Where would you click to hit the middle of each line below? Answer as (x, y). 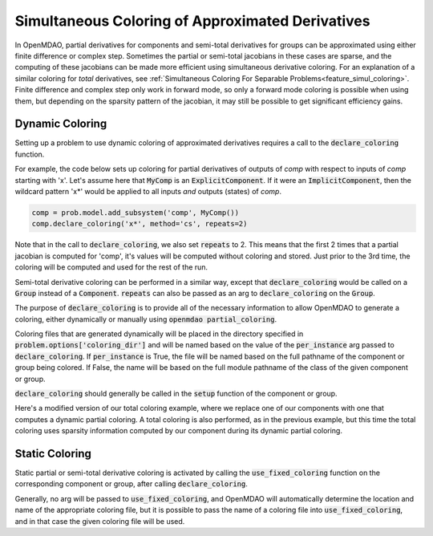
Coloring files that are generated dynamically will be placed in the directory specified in (159, 334)
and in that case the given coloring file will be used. (100, 521)
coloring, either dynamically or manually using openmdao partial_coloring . (146, 319)
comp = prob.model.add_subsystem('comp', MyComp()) (136, 212)
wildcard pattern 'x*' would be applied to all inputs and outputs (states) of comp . (148, 191)
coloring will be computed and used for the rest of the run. (111, 267)
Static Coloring (53, 454)
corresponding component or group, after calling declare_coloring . (132, 484)
